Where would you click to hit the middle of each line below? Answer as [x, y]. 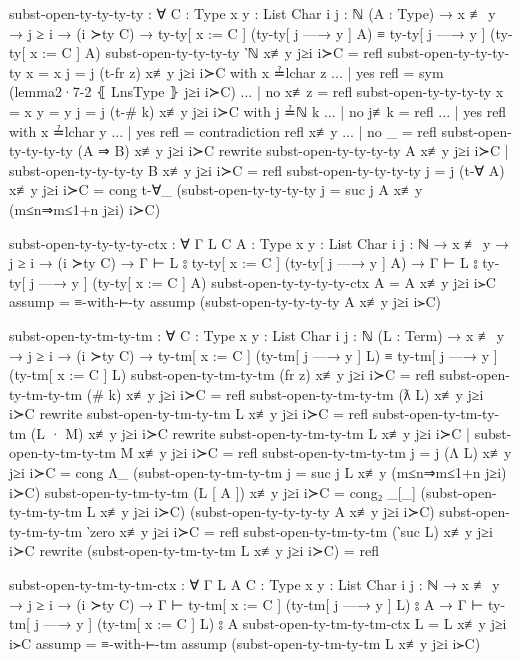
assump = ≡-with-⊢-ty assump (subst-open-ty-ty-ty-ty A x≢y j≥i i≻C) [225, 301]
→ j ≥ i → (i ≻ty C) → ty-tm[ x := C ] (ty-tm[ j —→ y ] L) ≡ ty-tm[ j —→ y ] [253, 354]
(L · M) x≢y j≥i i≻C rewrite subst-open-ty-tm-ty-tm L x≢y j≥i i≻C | [250, 432]
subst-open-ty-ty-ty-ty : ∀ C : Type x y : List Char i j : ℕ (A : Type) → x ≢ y [252, 13]
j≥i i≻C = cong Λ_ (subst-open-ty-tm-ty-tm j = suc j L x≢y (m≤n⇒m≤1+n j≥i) [258, 472]
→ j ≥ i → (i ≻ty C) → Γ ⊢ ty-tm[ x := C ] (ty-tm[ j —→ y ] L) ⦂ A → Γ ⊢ [246, 603]
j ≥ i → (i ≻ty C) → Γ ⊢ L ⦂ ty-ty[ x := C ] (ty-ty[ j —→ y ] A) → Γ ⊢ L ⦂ [243, 262]
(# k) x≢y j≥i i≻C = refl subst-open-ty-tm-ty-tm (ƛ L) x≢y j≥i [285, 393]
